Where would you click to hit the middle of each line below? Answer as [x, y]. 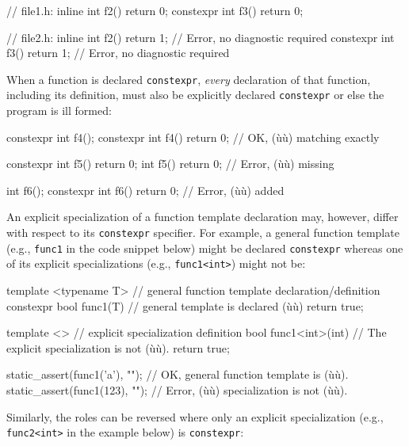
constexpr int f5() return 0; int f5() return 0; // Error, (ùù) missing [170, 164]
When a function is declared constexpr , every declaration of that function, [189, 79]
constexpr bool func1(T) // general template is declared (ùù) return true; [185, 305]
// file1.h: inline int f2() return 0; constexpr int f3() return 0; [155, 10]
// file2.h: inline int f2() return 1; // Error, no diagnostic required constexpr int [201, 37]
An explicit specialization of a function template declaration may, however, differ [203, 217]
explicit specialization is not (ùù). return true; [118, 347]
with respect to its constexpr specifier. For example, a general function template [203, 233]
